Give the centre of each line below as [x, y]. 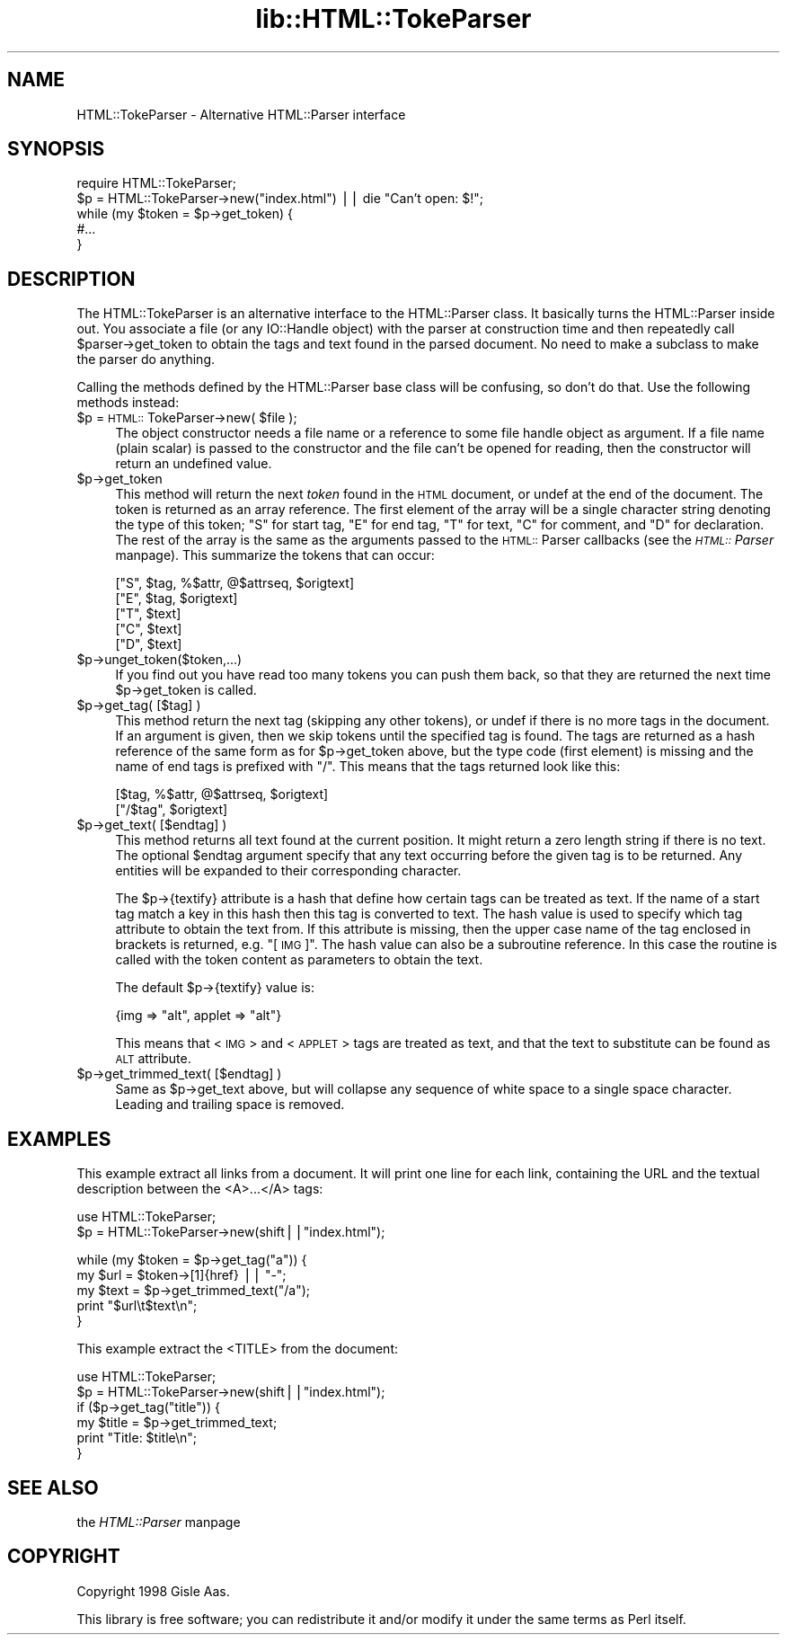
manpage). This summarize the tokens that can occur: [275, 555]
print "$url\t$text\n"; [137, 1306]
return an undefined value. [194, 464]
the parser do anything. [146, 359]
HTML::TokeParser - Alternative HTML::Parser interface [241, 114]
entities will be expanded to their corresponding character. [288, 871]
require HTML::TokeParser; [157, 183]
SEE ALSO [53, 1487]
